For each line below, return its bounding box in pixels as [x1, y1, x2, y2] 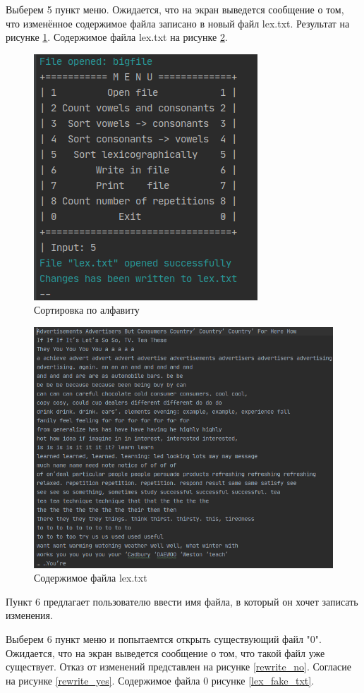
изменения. [6, 608, 53, 623]
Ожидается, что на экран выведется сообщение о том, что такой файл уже [6, 645, 325, 660]
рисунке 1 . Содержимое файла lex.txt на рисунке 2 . [6, 30, 228, 44]
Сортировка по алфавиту [34, 302, 140, 317]
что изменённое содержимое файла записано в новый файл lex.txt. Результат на [6, 16, 350, 30]
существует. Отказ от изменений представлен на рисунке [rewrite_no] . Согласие [6, 659, 351, 674]
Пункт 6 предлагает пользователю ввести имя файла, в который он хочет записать [6, 594, 358, 608]
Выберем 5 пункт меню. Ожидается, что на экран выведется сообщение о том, [6, 2, 344, 16]
